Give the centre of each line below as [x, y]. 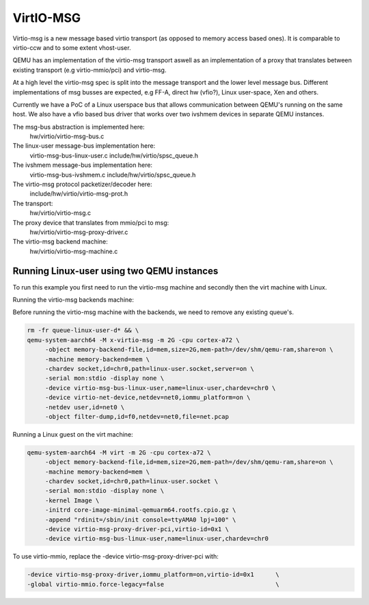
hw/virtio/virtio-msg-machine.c [74, 251]
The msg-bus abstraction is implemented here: [79, 127]
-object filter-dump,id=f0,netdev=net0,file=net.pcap [137, 416]
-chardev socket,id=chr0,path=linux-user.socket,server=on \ [149, 369]
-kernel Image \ [72, 500]
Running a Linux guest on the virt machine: [73, 434]
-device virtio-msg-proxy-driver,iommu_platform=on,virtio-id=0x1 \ [153, 575]
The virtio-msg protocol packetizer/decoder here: [83, 184]
